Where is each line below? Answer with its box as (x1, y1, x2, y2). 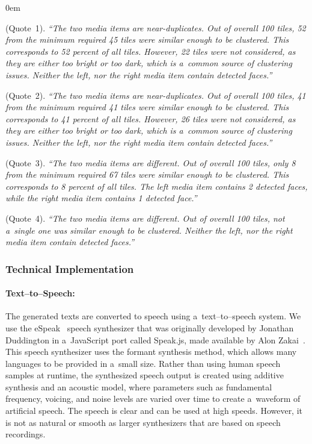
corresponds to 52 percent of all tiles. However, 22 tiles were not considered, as (5, 45, 296, 57)
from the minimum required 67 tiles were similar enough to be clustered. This (5, 168, 289, 181)
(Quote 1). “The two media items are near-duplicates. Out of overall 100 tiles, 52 (5, 21, 306, 34)
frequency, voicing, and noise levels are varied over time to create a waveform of (5, 392, 301, 405)
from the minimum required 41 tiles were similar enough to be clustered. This (5, 101, 289, 113)
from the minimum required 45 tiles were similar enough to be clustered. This (5, 33, 289, 46)
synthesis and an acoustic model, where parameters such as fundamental (5, 380, 272, 393)
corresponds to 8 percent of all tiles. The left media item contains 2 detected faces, (5, 180, 308, 192)
